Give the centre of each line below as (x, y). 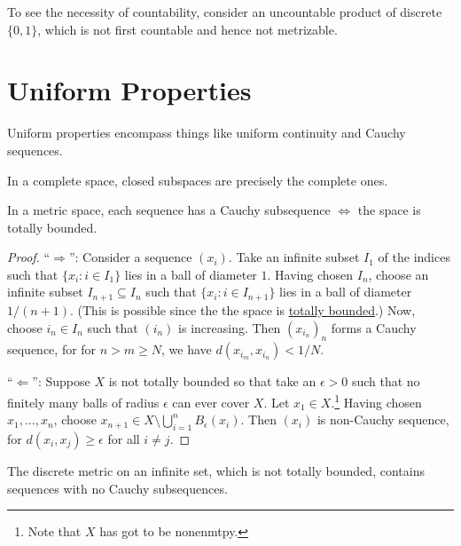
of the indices (414, 257)
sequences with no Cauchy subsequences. (117, 488)
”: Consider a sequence (130, 257)
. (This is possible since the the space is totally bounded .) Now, (243, 309)
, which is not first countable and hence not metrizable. (188, 29)
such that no (386, 381)
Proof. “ (29, 257)
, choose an (398, 274)
